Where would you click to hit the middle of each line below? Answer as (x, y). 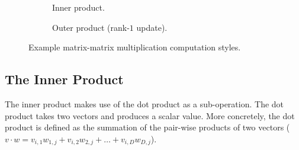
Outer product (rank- (91, 27)
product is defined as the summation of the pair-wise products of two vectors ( (147, 127)
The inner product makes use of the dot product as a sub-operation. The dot (144, 103)
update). (152, 27)
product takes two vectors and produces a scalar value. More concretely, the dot (150, 115)
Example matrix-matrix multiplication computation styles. (135, 47)
